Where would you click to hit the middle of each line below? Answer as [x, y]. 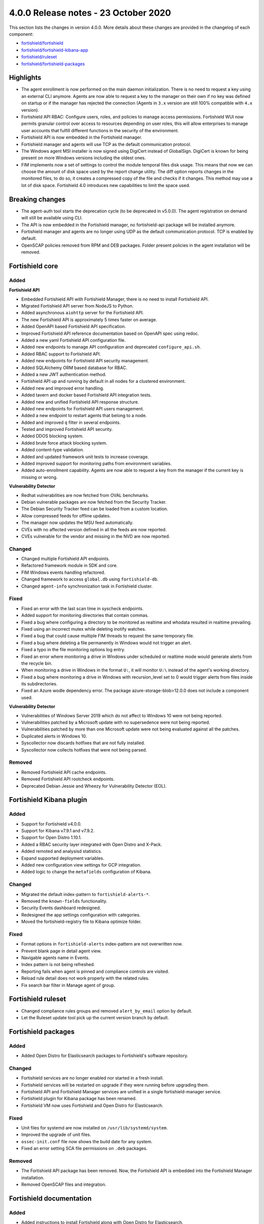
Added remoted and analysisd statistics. [62, 851]
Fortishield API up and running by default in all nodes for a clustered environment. [103, 381]
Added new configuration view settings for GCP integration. [81, 865]
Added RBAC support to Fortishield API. [61, 354]
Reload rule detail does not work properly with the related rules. [85, 978]
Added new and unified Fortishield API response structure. [80, 402]
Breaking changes [37, 199]
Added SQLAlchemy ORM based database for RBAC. [74, 368]
